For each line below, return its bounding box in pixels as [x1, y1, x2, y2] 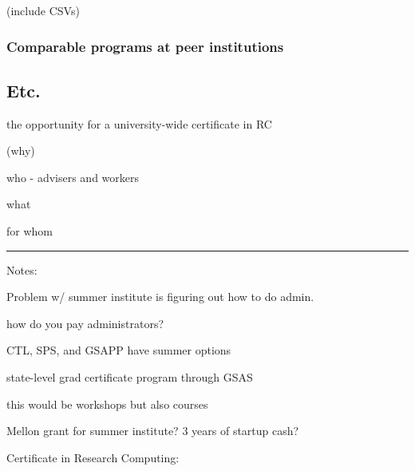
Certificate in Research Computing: [6, 449, 180, 465]
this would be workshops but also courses [6, 395, 208, 412]
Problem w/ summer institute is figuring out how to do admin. [6, 288, 314, 305]
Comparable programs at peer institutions [6, 36, 284, 56]
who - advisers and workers [6, 168, 139, 185]
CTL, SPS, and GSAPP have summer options [6, 342, 231, 358]
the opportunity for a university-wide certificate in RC [6, 115, 272, 132]
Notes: [6, 261, 38, 278]
